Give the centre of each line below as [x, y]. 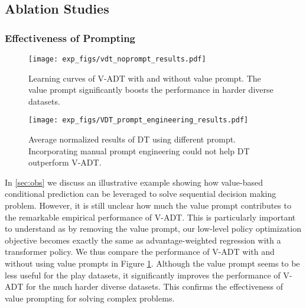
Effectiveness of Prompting [70, 38]
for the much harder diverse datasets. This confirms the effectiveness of [154, 286]
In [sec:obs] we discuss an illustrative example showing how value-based [134, 182]
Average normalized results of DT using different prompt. [132, 139]
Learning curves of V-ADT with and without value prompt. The [145, 78]
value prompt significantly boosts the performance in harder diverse [151, 90]
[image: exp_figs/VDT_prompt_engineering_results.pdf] [139, 120]
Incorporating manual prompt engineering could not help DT [139, 150]
